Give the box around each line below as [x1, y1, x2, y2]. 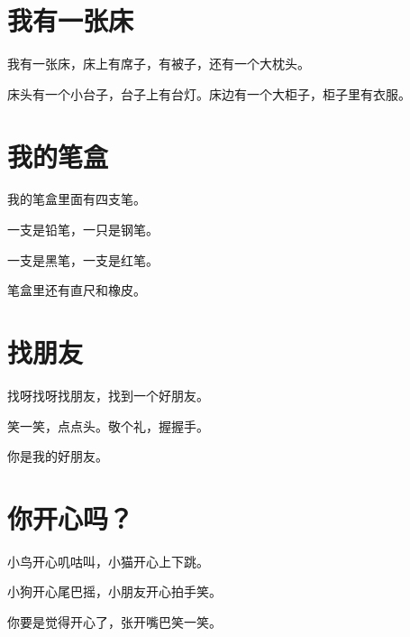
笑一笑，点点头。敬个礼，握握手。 [7, 416, 209, 435]
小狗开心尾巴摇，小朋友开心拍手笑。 [7, 582, 222, 601]
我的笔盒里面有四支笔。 [7, 189, 146, 208]
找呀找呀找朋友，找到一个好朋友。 [7, 385, 209, 404]
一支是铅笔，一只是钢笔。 [7, 220, 159, 239]
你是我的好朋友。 [7, 447, 108, 466]
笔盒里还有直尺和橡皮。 [7, 281, 146, 300]
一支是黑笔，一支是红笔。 [7, 250, 159, 269]
